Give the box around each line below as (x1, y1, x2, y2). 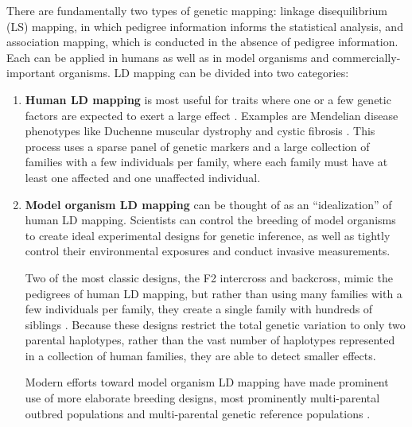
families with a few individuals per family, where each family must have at (25, 153, 388, 170)
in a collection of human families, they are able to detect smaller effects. (25, 347, 376, 363)
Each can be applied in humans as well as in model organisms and (6, 49, 329, 65)
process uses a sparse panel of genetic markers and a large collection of (25, 138, 370, 154)
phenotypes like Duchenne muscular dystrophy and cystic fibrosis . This (25, 122, 375, 139)
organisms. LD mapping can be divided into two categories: (59, 64, 349, 81)
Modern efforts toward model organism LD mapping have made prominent (25, 374, 389, 390)
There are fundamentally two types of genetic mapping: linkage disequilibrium (6, 2, 388, 18)
